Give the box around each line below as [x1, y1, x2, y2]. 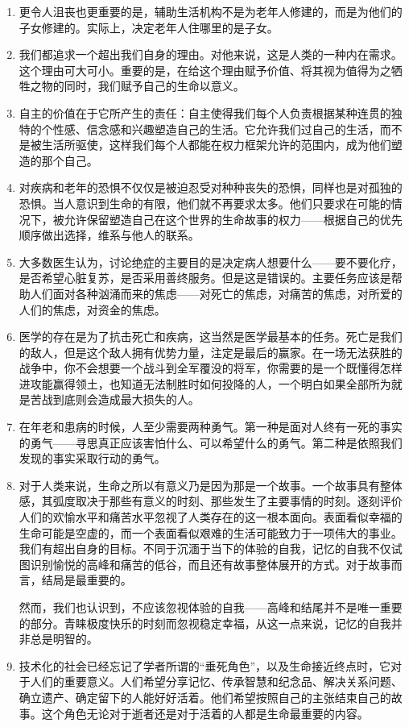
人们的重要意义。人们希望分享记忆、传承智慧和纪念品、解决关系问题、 [30, 673, 403, 690]
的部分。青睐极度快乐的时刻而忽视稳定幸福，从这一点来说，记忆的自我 [19, 614, 391, 631]
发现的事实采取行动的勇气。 [19, 450, 166, 467]
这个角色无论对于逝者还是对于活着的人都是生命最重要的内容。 [41, 704, 369, 721]
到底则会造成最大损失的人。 [52, 391, 200, 408]
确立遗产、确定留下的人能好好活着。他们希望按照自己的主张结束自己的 [19, 688, 391, 705]
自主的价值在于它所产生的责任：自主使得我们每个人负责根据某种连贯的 [19, 104, 391, 121]
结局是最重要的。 [41, 571, 132, 588]
